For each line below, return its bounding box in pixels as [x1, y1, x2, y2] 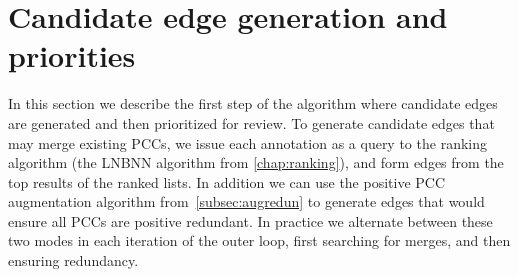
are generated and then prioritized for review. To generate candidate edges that [8, 112, 495, 133]
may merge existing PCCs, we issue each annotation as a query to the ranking [8, 132, 487, 153]
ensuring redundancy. [8, 250, 139, 271]
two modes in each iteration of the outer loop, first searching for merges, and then [8, 230, 511, 251]
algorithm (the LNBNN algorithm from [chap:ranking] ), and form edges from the [8, 152, 504, 173]
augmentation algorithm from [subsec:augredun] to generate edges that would [8, 191, 485, 212]
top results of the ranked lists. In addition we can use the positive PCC [8, 171, 446, 192]
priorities [8, 35, 136, 76]
